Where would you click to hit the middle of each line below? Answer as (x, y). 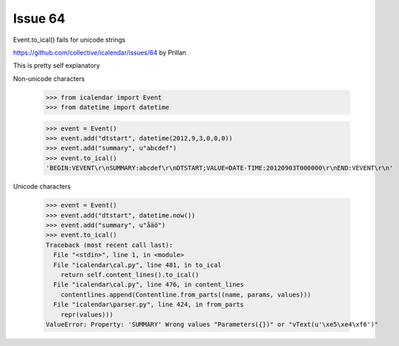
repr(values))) (87, 314)
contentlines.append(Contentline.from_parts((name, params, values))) (186, 295)
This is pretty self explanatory (57, 66)
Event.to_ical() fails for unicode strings (69, 40)
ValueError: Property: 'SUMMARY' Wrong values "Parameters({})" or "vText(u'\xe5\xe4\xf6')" (212, 324)
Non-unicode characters (49, 79)
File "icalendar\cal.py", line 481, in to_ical (137, 265)
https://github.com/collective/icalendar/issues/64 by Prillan (100, 52)
